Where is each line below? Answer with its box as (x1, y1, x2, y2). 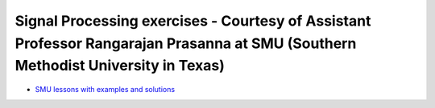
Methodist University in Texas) (14, 57, 225, 75)
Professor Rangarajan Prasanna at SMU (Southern (14, 34, 357, 52)
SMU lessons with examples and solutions (35, 85, 176, 94)
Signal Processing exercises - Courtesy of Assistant (14, 12, 371, 30)
